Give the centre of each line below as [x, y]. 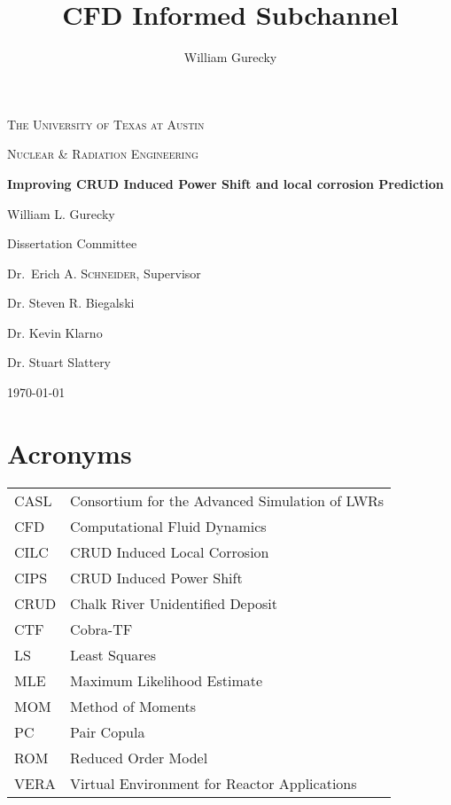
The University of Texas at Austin [106, 124]
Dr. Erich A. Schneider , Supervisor [104, 273]
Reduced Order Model [139, 757]
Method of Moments [133, 706]
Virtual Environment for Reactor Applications [214, 783]
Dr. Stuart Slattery [59, 362]
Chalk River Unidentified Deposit [174, 603]
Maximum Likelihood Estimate [167, 680]
